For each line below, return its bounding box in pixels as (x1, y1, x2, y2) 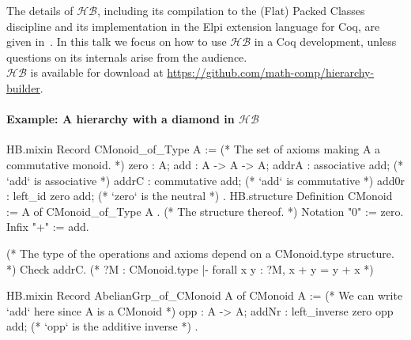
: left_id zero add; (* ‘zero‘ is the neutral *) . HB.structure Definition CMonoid (6, 187, 393, 204)
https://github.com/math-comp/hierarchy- (167, 64, 375, 81)
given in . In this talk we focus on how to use (6, 33, 227, 50)
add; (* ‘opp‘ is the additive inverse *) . (6, 318, 198, 334)
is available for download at (30, 64, 164, 81)
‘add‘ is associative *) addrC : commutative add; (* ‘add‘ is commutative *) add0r (6, 172, 405, 188)
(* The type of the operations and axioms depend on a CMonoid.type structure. (6, 244, 394, 261)
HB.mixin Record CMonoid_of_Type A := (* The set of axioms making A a (6, 141, 381, 157)
